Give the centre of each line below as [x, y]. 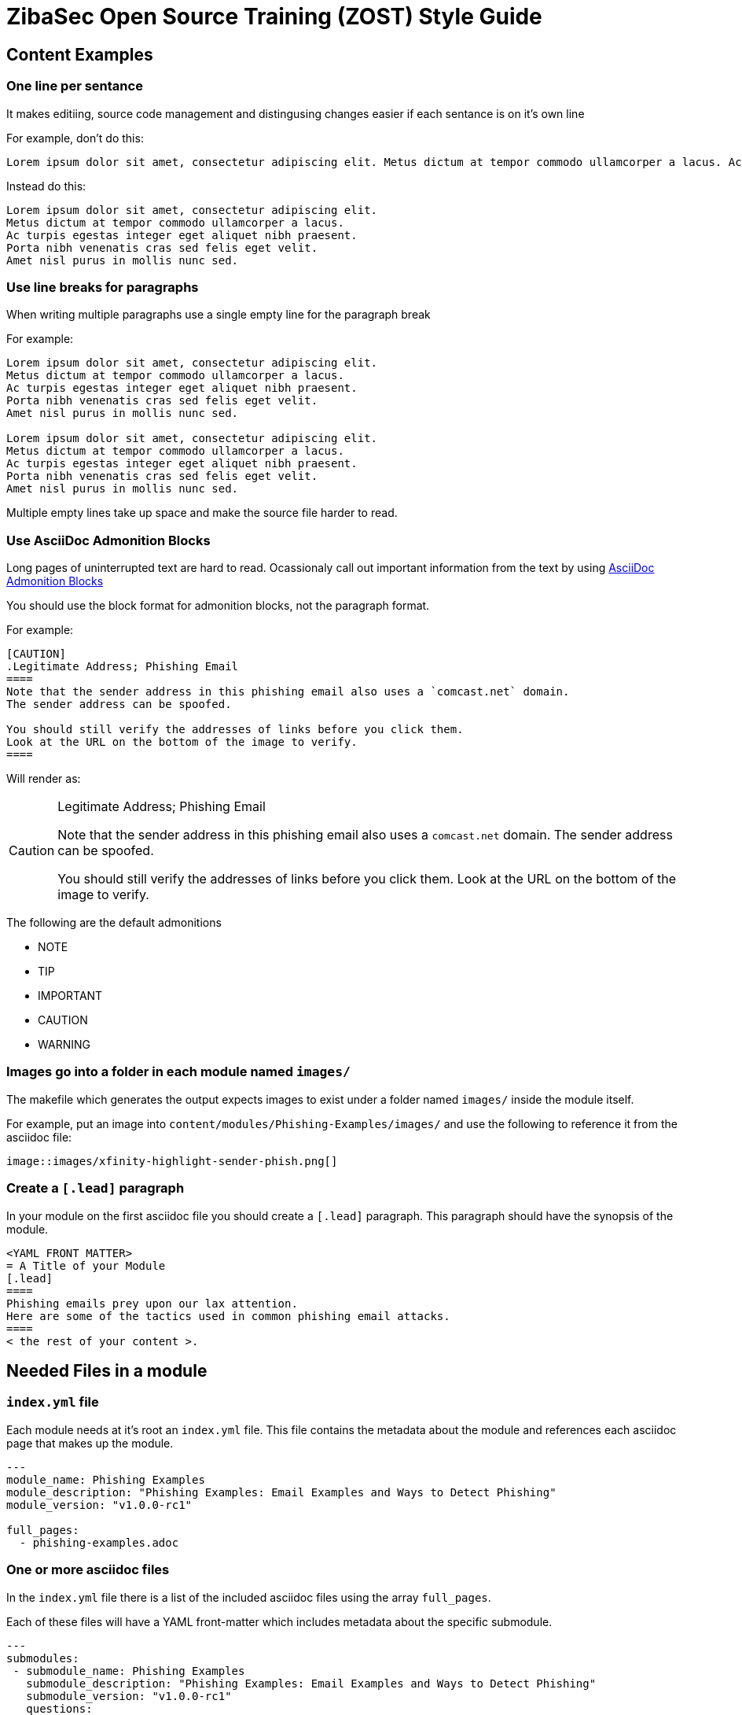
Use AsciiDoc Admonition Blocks [108, 540]
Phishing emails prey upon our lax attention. [152, 1303]
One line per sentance [75, 86]
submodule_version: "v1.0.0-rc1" [129, 1696]
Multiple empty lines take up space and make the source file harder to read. [202, 513]
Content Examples [80, 54]
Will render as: [44, 779]
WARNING [64, 1045]
